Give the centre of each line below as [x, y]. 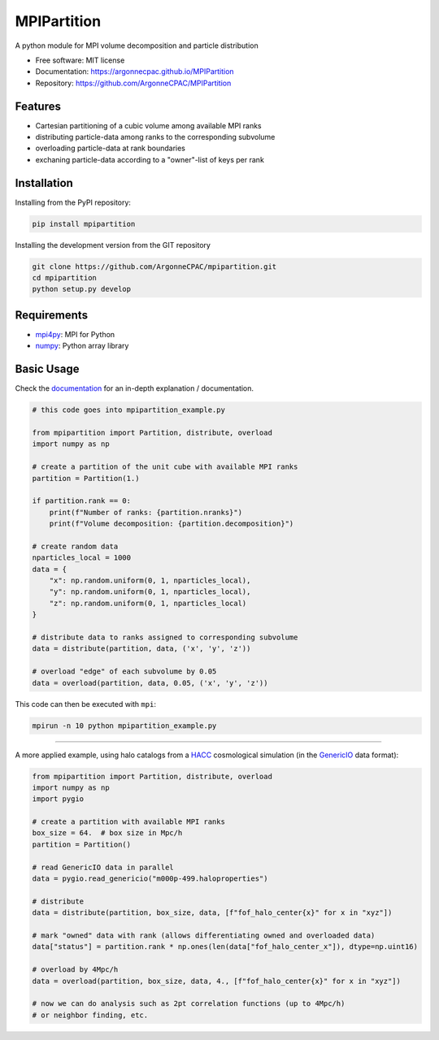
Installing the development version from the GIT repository [113, 245]
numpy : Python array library [82, 346]
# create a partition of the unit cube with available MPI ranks [165, 467]
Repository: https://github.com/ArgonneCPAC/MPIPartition [133, 83]
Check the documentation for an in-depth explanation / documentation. [135, 388]
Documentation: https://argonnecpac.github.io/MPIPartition [135, 71]
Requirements [52, 315]
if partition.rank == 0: [82, 501]
